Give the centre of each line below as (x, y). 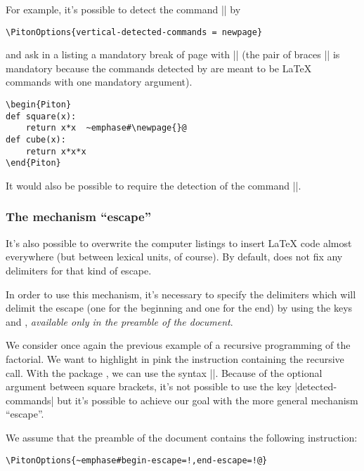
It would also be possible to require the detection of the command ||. (154, 185)
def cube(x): (36, 140)
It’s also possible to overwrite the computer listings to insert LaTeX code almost (179, 243)
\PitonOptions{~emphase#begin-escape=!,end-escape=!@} (137, 460)
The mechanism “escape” (79, 217)
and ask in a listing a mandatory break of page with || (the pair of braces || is (173, 54)
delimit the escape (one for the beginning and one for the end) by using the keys (179, 308)
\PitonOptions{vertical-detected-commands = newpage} (134, 32)
